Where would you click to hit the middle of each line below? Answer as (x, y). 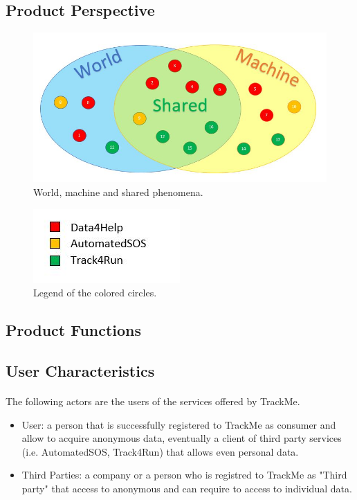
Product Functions (74, 330)
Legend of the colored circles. (95, 293)
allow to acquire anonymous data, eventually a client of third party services (182, 438)
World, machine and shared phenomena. (118, 192)
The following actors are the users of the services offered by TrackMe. (153, 401)
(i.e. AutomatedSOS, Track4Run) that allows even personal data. (160, 451)
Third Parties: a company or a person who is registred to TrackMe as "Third (184, 475)
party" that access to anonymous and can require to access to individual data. (187, 488)
